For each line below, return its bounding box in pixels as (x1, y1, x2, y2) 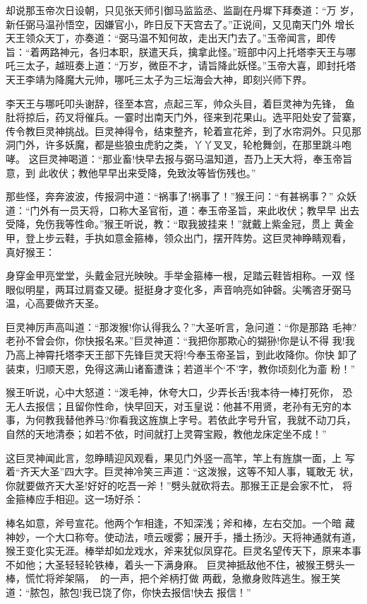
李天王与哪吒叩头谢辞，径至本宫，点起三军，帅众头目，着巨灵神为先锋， (6, 95, 342, 110)
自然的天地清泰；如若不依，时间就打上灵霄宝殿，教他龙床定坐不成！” (6, 426, 327, 441)
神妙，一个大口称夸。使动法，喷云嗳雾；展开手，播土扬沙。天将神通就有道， (6, 529, 361, 544)
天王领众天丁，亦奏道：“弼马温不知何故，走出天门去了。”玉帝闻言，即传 (6, 30, 337, 45)
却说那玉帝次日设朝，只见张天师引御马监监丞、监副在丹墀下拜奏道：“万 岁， (6, 3, 360, 17)
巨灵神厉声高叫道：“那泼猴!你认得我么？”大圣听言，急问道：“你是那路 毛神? (6, 319, 356, 334)
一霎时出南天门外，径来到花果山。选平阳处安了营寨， (114, 110, 361, 124)
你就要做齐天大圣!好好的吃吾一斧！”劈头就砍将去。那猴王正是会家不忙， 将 (6, 477, 353, 492)
